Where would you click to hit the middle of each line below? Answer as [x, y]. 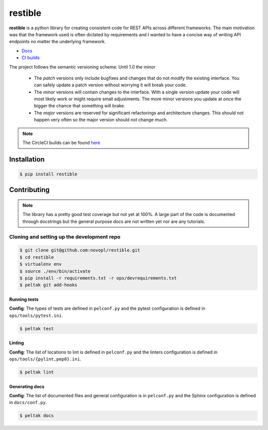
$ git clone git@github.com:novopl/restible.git [80, 250]
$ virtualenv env [41, 264]
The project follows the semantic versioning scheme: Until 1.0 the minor [82, 67]
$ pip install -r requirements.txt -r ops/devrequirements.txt [98, 278]
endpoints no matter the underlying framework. [58, 42]
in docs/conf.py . [28, 403]
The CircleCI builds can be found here [61, 143]
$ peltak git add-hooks [49, 285]
